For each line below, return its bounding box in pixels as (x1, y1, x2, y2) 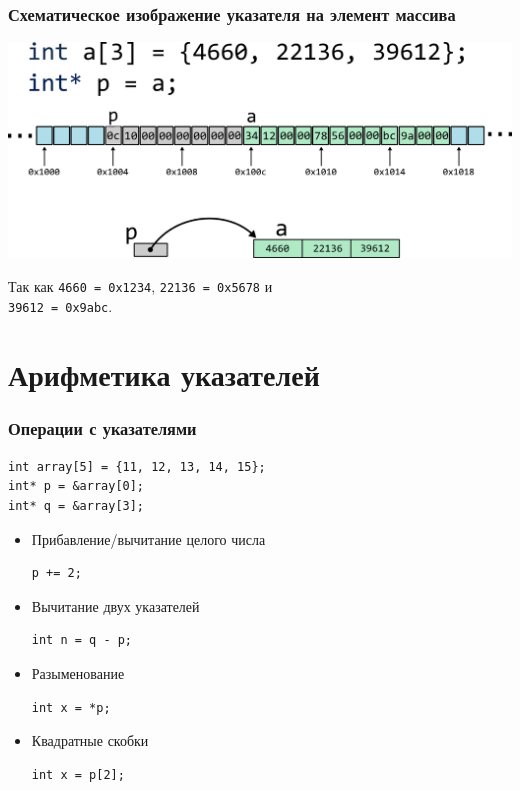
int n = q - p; (31, 633, 133, 648)
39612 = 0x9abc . (8, 295, 113, 316)
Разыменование (31, 662, 125, 683)
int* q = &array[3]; (8, 498, 145, 513)
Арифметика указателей (8, 354, 320, 395)
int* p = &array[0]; (8, 479, 145, 494)
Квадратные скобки (31, 730, 149, 751)
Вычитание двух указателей (31, 595, 200, 616)
